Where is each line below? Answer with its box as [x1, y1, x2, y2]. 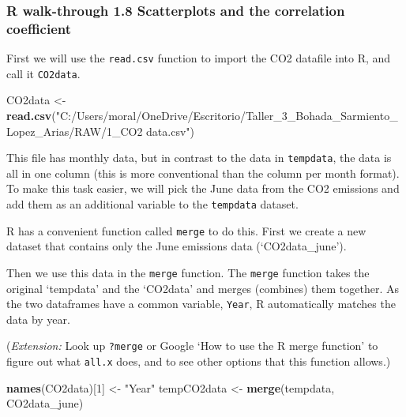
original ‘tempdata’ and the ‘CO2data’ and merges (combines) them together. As [6, 280, 399, 296]
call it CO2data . [6, 65, 81, 81]
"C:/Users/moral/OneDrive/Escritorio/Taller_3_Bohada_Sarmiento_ [55, 107, 398, 124]
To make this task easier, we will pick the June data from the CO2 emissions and [6, 180, 400, 197]
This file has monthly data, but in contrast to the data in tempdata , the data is [6, 149, 392, 166]
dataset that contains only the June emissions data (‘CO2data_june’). [6, 238, 347, 254]
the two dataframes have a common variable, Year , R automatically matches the [6, 295, 396, 312]
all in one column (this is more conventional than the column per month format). [6, 164, 400, 181]
